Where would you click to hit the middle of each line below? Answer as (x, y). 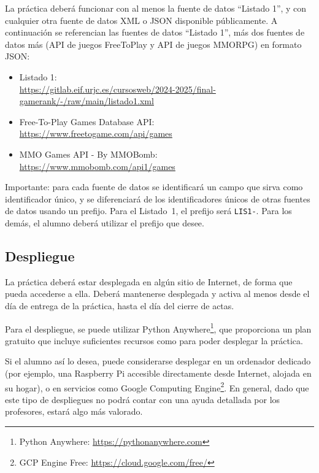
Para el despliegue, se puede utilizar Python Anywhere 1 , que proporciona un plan (158, 328)
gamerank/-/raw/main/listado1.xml (86, 101)
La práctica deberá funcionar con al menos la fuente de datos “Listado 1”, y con (156, 8)
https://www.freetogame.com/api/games (96, 133)
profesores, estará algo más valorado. (74, 411)
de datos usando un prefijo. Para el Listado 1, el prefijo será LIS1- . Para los (148, 211)
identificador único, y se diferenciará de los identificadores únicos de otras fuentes (158, 198)
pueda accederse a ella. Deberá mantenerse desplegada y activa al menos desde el (157, 294)
